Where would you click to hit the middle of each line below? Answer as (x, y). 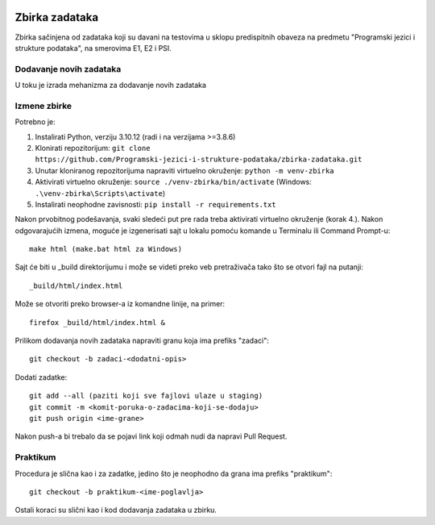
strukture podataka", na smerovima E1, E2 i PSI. (93, 48)
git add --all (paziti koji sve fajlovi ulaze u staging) (146, 396)
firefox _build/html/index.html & (97, 322)
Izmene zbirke (43, 106)
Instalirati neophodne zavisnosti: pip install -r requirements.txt (156, 204)
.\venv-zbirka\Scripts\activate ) (100, 193)
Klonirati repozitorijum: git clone (93, 148)
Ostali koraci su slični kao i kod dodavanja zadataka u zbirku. (116, 510)
